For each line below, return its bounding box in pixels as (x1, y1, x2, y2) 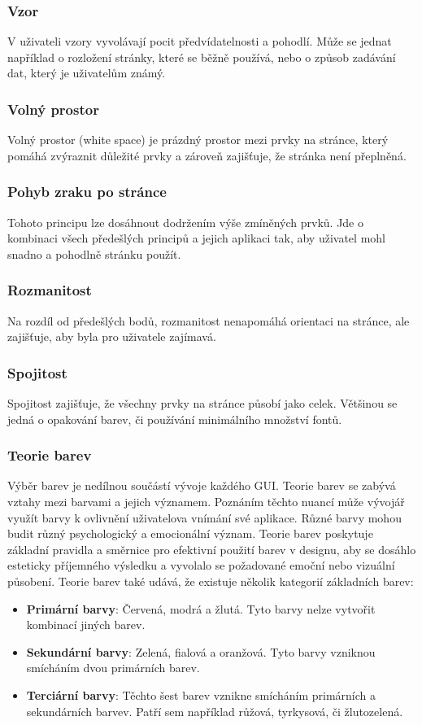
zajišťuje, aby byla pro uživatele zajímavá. (7, 328, 216, 345)
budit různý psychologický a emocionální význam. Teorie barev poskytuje (7, 525, 373, 542)
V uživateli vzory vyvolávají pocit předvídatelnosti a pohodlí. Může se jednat (7, 33, 392, 50)
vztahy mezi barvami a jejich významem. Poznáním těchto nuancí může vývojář (7, 493, 405, 510)
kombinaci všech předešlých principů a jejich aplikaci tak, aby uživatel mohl (7, 229, 385, 247)
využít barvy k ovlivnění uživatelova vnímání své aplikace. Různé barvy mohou (7, 509, 402, 526)
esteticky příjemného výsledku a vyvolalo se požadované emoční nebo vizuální (7, 557, 395, 574)
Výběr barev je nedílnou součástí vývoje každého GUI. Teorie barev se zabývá (7, 477, 396, 494)
